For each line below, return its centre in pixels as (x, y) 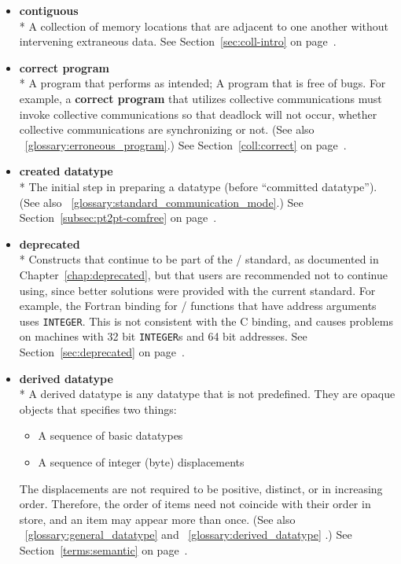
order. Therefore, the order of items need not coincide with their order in (195, 504)
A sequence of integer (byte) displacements (141, 461)
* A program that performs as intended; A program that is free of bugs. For (202, 83)
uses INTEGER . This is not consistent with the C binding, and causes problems (206, 321)
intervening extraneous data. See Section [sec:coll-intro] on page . (178, 41)
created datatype (66, 171)
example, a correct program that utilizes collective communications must (200, 98)
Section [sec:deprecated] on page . (102, 352)
